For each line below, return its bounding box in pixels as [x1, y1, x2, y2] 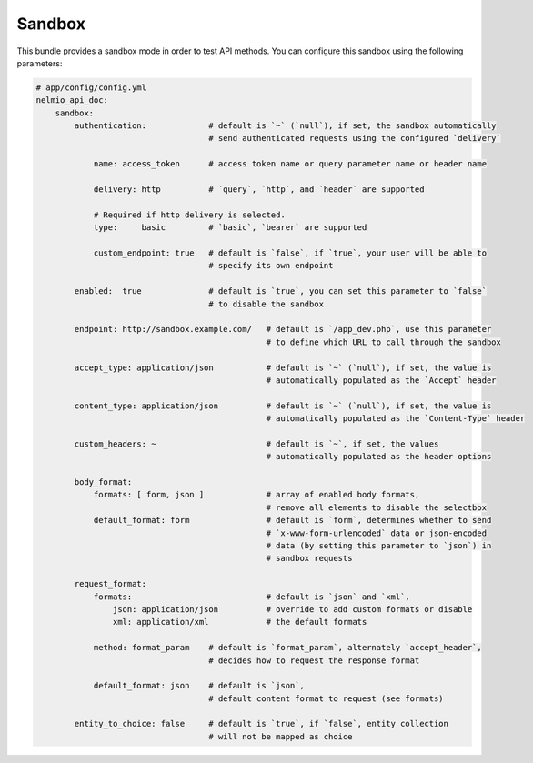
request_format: [74, 578, 147, 589]
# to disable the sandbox [208, 298, 325, 309]
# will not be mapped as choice [208, 731, 353, 741]
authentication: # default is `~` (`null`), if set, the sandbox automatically [74, 121, 497, 131]
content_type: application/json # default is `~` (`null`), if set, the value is [74, 400, 492, 411]
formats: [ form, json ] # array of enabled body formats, [93, 489, 420, 500]
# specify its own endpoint [208, 260, 334, 271]
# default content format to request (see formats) [208, 693, 445, 704]
